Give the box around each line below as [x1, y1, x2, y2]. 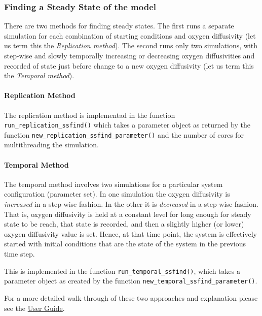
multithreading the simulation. [4, 139, 99, 150]
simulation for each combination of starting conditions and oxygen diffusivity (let [4, 30, 256, 41]
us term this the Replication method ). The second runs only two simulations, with [4, 40, 258, 51]
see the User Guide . [4, 302, 65, 313]
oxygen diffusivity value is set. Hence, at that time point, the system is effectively [4, 228, 257, 239]
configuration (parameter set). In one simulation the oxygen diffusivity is [4, 188, 230, 199]
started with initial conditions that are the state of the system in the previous [4, 238, 246, 249]
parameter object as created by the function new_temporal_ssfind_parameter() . [4, 275, 257, 286]
